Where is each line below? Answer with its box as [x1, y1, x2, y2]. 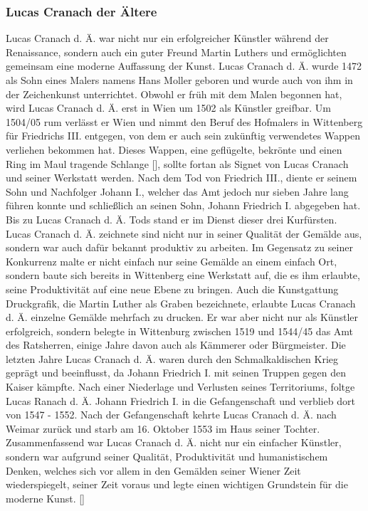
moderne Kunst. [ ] [6, 490, 85, 505]
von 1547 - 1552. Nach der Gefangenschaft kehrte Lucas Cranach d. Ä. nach [6, 407, 337, 422]
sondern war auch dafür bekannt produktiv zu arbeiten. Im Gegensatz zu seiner [6, 240, 353, 255]
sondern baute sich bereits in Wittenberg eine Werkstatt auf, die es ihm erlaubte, [6, 268, 360, 283]
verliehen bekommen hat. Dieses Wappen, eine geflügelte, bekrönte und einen [6, 142, 342, 157]
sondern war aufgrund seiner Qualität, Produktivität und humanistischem [6, 449, 328, 464]
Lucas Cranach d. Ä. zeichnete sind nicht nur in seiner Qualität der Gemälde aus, [6, 226, 362, 241]
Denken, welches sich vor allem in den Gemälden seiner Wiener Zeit [6, 463, 301, 478]
